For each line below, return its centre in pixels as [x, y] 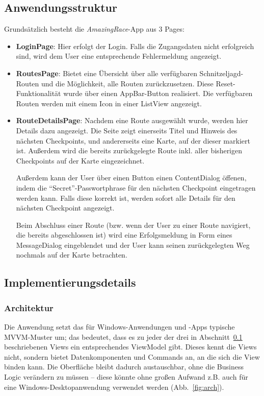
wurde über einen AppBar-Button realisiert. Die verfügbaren [158, 93]
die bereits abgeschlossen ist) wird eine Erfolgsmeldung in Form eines [124, 235]
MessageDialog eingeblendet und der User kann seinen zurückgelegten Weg [133, 244]
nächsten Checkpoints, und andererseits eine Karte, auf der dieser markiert [133, 140]
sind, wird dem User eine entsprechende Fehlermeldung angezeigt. [119, 56]
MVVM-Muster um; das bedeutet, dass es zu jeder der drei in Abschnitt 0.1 [123, 336]
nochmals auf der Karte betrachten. [72, 255]
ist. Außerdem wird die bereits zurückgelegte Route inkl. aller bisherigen [129, 150]
